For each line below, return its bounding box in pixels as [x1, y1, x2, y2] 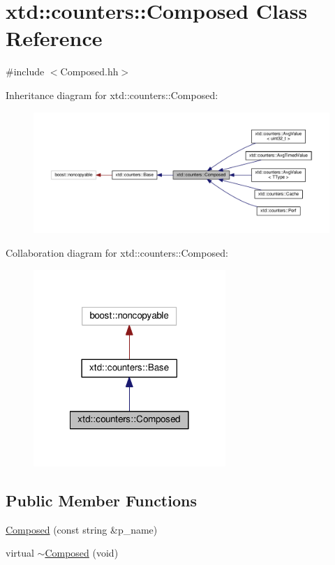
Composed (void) [45, 545, 119, 560]
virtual [6, 545, 34, 560]
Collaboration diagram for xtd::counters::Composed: [6, 246, 228, 259]
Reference [6, 24, 103, 52]
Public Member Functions [6, 489, 197, 511]
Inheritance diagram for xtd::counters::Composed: [6, 87, 218, 102]
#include [6, 64, 45, 79]
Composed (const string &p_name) [6, 522, 158, 536]
